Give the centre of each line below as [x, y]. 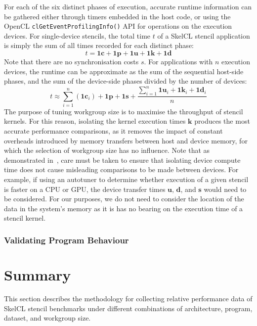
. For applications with [178, 62]
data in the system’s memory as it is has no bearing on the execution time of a [124, 208]
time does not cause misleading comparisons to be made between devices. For [121, 169]
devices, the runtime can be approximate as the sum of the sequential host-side [124, 71]
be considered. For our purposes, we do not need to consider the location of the [124, 199]
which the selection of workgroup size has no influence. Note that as [107, 150]
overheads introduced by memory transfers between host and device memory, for [126, 140]
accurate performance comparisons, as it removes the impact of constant [113, 131]
